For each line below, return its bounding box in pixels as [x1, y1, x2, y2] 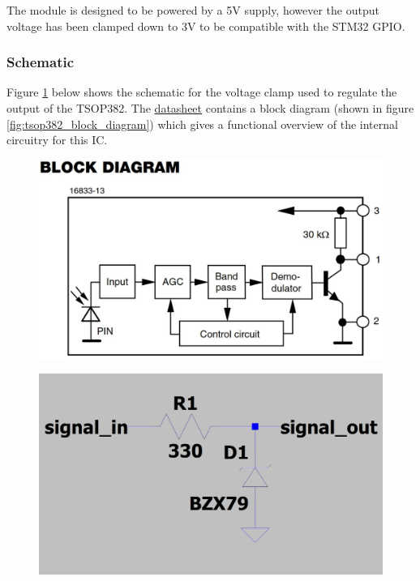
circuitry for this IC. [6, 131, 108, 148]
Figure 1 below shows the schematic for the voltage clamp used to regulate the [6, 83, 397, 100]
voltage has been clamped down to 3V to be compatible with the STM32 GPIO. [6, 17, 405, 34]
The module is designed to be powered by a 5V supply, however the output [6, 2, 379, 18]
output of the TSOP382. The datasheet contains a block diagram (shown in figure [6, 100, 414, 116]
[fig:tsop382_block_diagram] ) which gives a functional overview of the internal [6, 115, 398, 132]
